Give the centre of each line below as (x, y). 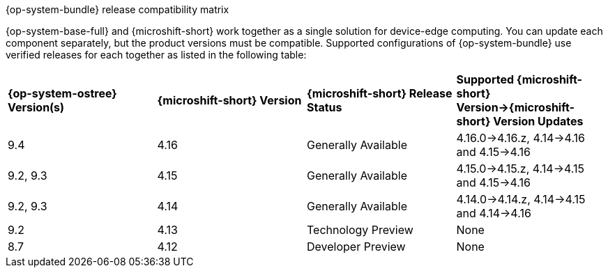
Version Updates (538, 121)
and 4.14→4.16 (494, 213)
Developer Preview (356, 247)
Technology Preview (360, 230)
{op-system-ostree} (62, 93)
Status (325, 107)
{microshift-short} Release (380, 93)
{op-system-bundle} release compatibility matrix (117, 9)
